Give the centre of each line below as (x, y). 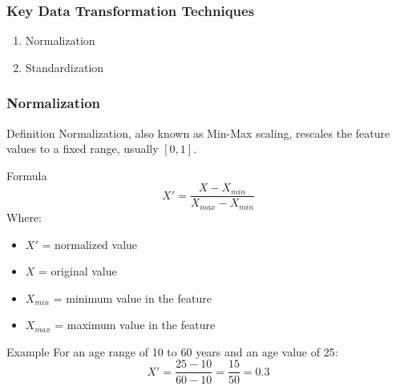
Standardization (65, 67)
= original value (78, 271)
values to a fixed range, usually (83, 149)
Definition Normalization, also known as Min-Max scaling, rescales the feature (198, 133)
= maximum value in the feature (135, 325)
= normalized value (90, 244)
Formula (27, 175)
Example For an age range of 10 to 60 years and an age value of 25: (172, 351)
